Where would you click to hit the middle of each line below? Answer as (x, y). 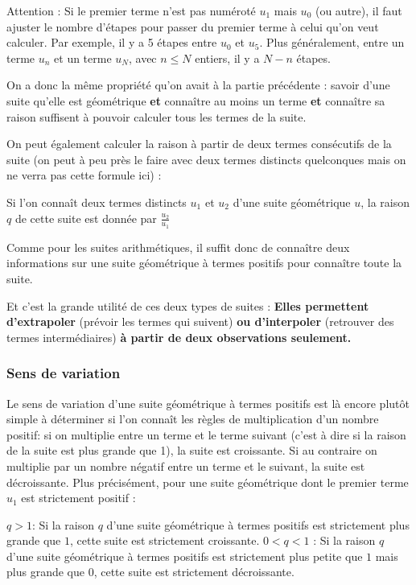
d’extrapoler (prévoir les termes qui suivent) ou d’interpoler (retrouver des (200, 321)
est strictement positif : (78, 498)
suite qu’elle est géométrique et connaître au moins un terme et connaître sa (196, 100)
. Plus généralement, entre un (332, 42)
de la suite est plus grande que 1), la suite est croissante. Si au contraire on (192, 450)
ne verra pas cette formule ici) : (84, 175)
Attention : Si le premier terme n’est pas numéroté (131, 10)
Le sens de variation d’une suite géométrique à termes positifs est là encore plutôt (208, 403)
